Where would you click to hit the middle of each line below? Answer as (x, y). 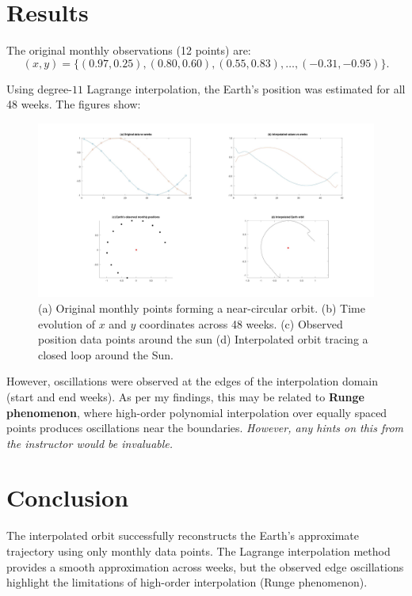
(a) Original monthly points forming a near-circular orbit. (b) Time (202, 307)
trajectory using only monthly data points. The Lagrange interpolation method (198, 551)
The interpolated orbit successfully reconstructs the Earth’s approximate (183, 535)
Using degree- (39, 88)
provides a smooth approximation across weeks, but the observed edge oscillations (205, 566)
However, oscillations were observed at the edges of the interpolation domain (193, 381)
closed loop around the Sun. (106, 354)
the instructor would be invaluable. (90, 443)
